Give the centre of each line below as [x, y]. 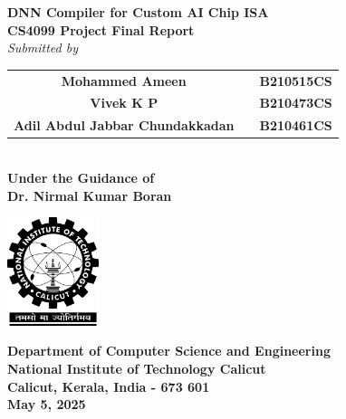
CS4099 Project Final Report [101, 29]
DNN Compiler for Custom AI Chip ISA [138, 12]
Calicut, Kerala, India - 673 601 [109, 386]
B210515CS [296, 80]
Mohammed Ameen [124, 80]
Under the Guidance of [81, 177]
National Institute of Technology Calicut [137, 368]
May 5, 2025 [47, 404]
